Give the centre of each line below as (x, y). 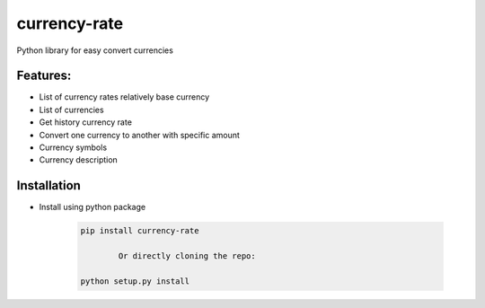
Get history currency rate (85, 122)
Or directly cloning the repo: (187, 256)
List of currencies (71, 110)
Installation (48, 185)
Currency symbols (73, 147)
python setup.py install (135, 281)
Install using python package (93, 207)
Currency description (79, 160)
